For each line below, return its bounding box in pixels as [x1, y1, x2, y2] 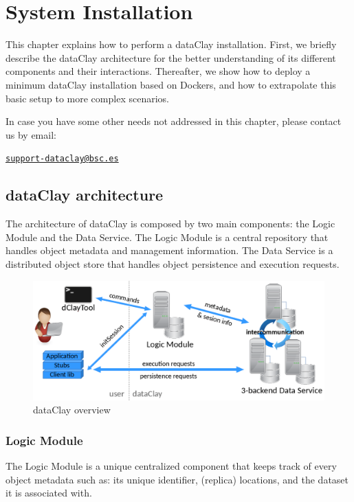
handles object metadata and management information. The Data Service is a [5, 243, 333, 258]
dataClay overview [33, 402, 111, 417]
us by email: [5, 127, 56, 141]
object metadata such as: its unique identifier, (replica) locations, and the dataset [5, 472, 349, 486]
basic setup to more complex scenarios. [5, 91, 169, 105]
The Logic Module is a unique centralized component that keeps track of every [5, 459, 337, 473]
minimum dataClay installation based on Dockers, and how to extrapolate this [5, 77, 336, 91]
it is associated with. [5, 486, 92, 500]
